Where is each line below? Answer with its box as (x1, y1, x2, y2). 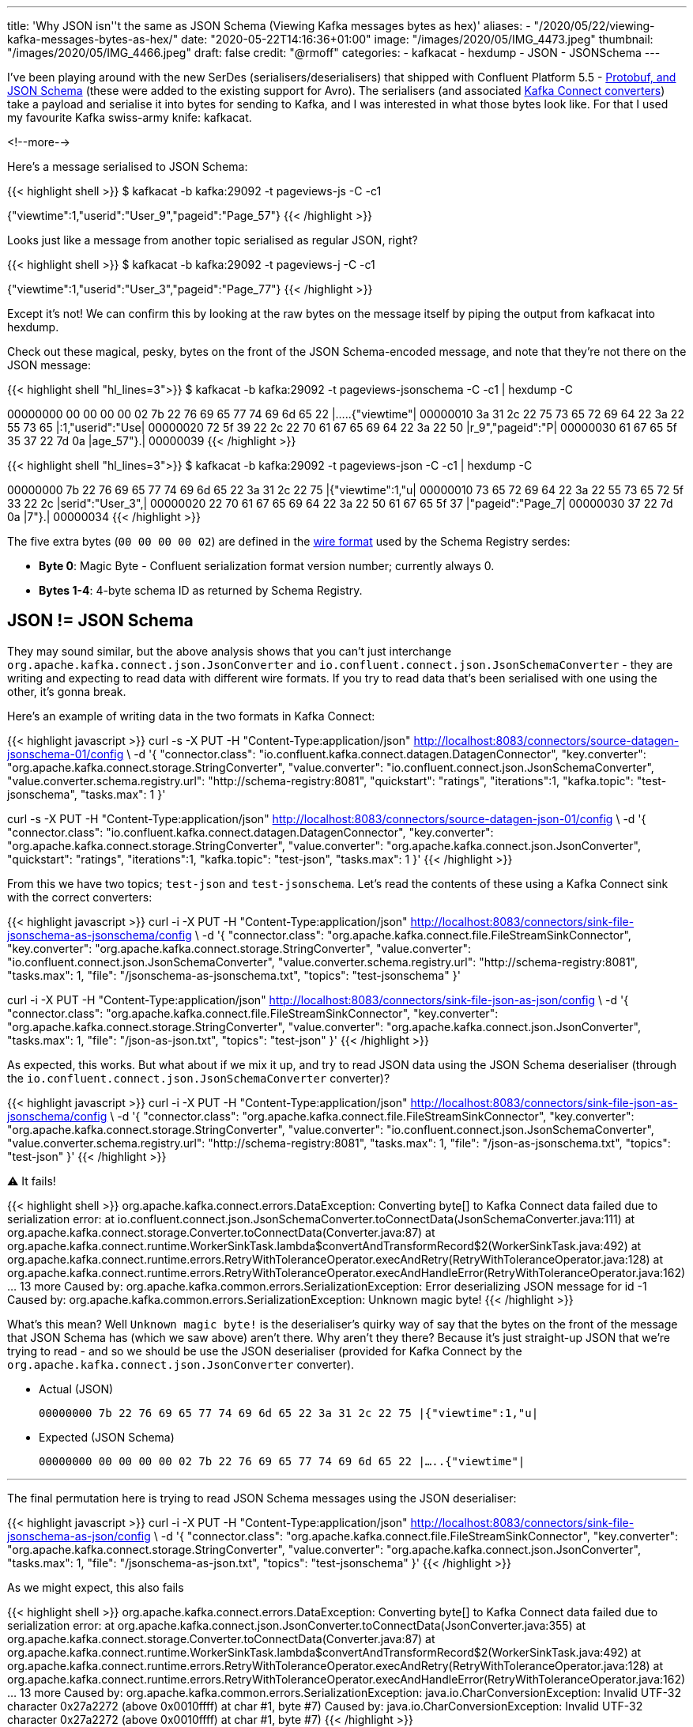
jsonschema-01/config (7, 746, 124, 761)
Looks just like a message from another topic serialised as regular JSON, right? (7, 233, 418, 247)
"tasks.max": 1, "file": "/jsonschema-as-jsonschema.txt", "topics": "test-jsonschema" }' (7, 968, 461, 982)
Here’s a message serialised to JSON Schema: (7, 160, 248, 173)
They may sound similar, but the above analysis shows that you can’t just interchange (7, 644, 452, 658)
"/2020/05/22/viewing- (533, 19, 655, 32)
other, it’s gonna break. (7, 684, 126, 698)
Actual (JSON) (39, 1381, 114, 1396)
